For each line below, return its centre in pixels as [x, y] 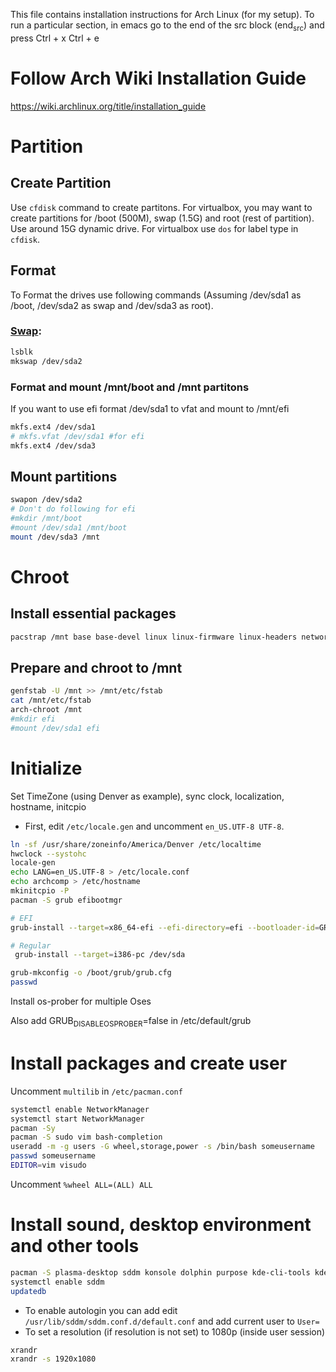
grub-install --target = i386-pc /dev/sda [100, 955]
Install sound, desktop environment [161, 1225]
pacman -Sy [33, 1128]
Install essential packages [93, 614]
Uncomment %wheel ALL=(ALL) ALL [81, 1184]
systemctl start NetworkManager [77, 1119]
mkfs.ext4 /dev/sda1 [53, 427]
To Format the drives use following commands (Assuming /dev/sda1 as [156, 295]
